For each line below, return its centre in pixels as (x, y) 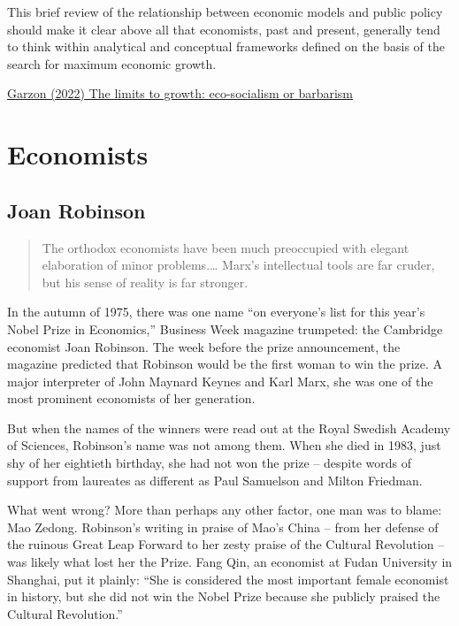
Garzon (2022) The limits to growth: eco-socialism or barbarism (180, 93)
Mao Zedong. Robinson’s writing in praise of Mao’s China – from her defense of (223, 527)
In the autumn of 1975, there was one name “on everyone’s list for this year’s (216, 312)
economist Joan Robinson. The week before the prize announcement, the (204, 346)
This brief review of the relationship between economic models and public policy (225, 11)
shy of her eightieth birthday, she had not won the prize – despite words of (210, 463)
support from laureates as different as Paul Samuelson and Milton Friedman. (215, 480)
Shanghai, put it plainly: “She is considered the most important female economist (228, 579)
